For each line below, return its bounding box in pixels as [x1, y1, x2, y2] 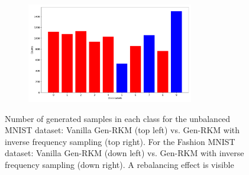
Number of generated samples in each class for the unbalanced [5, 112, 231, 124]
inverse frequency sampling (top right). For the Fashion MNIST [5, 135, 235, 147]
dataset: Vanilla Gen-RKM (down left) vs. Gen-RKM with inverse [5, 147, 244, 159]
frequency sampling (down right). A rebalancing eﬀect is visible [5, 158, 234, 170]
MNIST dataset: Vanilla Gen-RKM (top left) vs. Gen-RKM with [5, 124, 240, 136]
